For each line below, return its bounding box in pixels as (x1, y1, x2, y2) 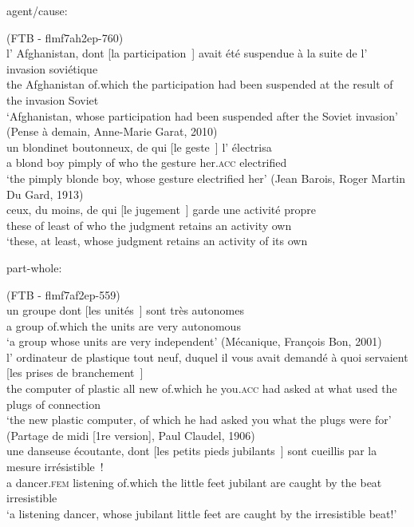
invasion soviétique (6, 60, 98, 77)
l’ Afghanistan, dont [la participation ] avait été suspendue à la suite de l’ (6, 45, 368, 61)
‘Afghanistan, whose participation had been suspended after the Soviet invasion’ (6, 107, 398, 124)
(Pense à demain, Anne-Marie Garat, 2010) (6, 123, 218, 140)
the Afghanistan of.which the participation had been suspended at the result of (6, 76, 393, 93)
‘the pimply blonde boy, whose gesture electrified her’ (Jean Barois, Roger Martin (6, 169, 406, 186)
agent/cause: (6, 2, 68, 18)
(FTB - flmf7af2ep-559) (6, 286, 120, 303)
